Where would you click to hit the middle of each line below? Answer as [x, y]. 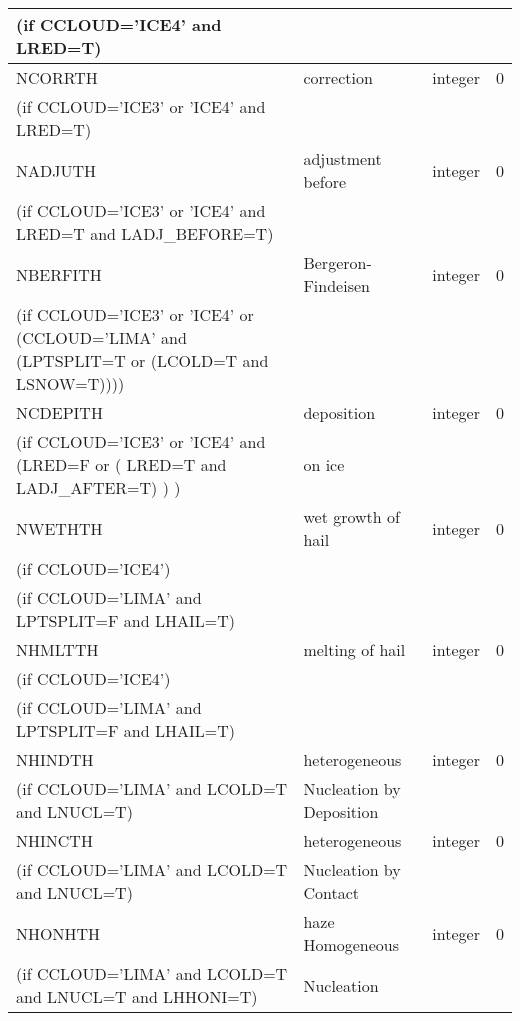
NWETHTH [59, 528]
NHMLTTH [57, 649]
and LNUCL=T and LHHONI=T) [137, 996]
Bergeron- [337, 262]
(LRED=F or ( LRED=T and [121, 464]
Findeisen [336, 285]
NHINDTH [55, 759]
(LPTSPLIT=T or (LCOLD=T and [142, 360]
